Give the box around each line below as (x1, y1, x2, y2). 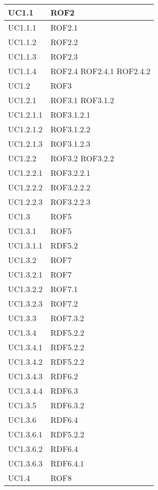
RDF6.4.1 (50, 457, 84, 469)
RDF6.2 (50, 370, 78, 382)
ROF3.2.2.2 (50, 181, 90, 193)
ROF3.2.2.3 (50, 196, 90, 207)
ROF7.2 (50, 298, 78, 309)
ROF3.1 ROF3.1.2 (50, 94, 114, 106)
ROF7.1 (50, 283, 78, 295)
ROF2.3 (50, 51, 78, 62)
